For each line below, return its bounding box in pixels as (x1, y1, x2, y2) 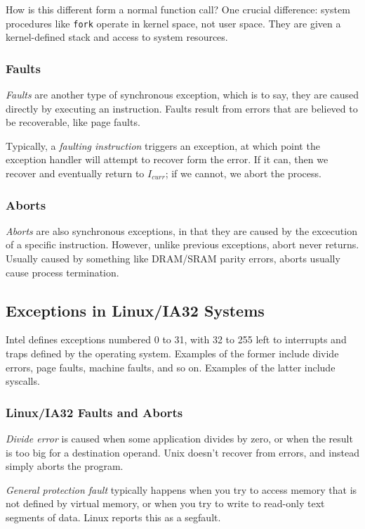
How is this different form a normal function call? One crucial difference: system (6, 2, 350, 16)
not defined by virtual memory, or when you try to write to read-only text (6, 496, 325, 511)
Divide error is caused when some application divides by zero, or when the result (6, 431, 353, 446)
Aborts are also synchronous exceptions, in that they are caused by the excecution (6, 223, 357, 238)
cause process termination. (6, 264, 119, 279)
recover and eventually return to (6, 166, 145, 181)
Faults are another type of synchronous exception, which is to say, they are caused (6, 87, 359, 102)
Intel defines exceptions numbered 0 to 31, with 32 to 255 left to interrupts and (6, 332, 347, 347)
